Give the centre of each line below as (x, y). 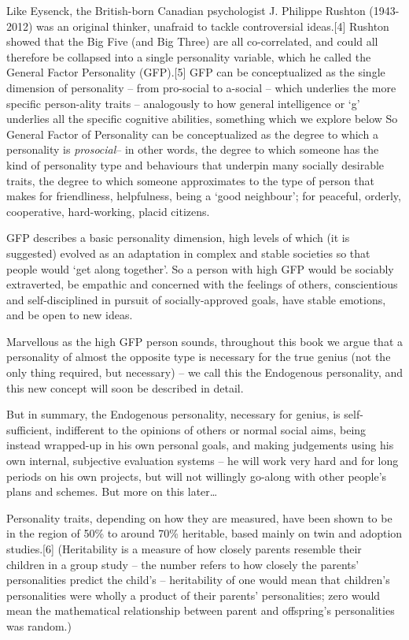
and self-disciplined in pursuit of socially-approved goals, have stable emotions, (196, 299)
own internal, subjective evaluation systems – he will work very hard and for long (203, 461)
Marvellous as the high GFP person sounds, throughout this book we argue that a (204, 341)
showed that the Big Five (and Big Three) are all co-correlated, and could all (192, 41)
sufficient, (29, 429)
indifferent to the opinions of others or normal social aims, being (211, 429)
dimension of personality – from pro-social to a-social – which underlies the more (201, 87)
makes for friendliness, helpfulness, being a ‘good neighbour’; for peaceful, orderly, (204, 196)
